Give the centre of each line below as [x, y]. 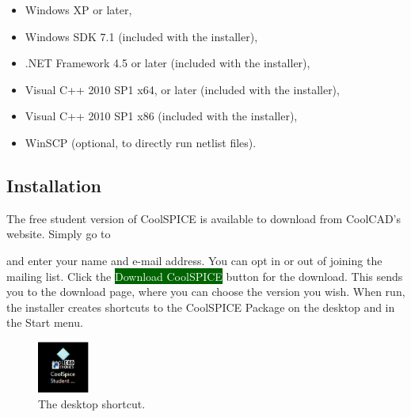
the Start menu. [45, 322]
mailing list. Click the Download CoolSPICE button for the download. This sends [205, 276]
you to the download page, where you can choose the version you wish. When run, [206, 292]
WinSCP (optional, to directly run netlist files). [141, 142]
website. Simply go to [59, 234]
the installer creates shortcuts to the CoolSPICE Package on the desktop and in [201, 307]
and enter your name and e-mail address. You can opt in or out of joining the [194, 260]
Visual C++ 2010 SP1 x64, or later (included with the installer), [182, 89]
